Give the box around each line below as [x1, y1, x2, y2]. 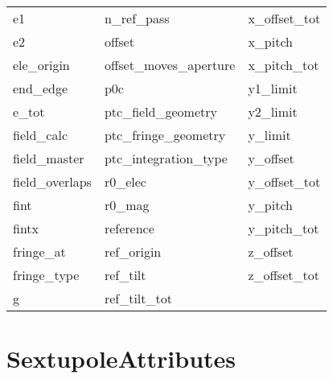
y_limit [248, 126, 291, 144]
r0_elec [104, 172, 146, 191]
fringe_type [13, 266, 80, 284]
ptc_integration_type [104, 149, 228, 167]
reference [104, 219, 154, 237]
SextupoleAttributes [6, 342, 236, 375]
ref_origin [104, 242, 162, 261]
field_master [13, 149, 84, 167]
